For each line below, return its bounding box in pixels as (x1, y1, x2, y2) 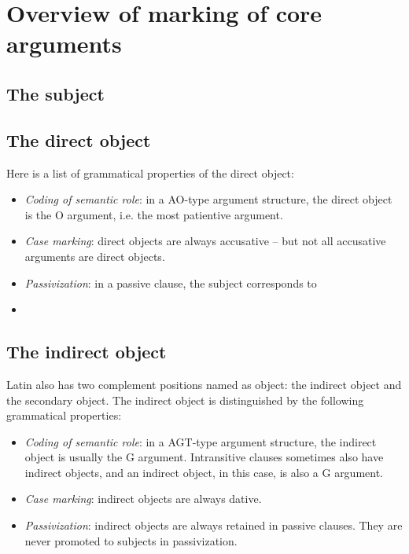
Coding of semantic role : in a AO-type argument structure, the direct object (24, 191, 392, 207)
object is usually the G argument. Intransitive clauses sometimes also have (24, 449, 384, 465)
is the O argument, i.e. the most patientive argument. (24, 206, 283, 222)
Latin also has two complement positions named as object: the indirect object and (6, 376, 402, 392)
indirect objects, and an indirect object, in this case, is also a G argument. (24, 464, 384, 480)
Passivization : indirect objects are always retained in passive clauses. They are (24, 517, 403, 534)
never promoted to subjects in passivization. (24, 532, 238, 548)
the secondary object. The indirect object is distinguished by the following (6, 391, 364, 408)
